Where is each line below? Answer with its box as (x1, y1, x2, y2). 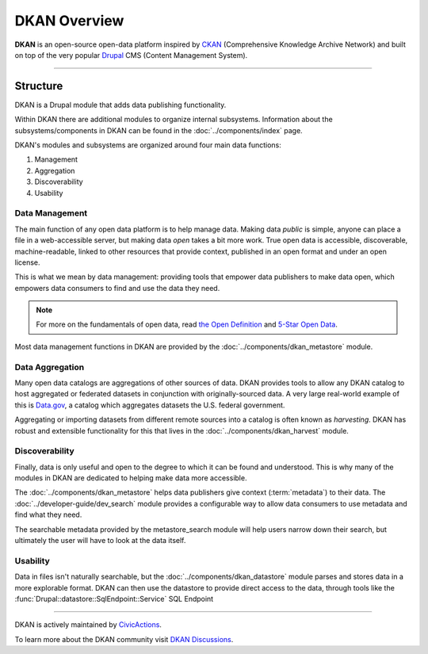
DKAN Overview (14, 12, 124, 29)
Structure (14, 79, 63, 93)
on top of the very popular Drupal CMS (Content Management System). (14, 50, 248, 59)
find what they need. (14, 510, 82, 519)
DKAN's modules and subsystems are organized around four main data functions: (14, 140, 281, 150)
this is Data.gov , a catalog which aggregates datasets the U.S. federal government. (14, 400, 285, 410)
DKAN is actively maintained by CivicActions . (14, 620, 162, 629)
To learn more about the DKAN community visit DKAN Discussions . (14, 634, 234, 644)
